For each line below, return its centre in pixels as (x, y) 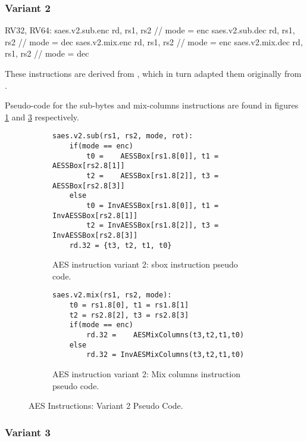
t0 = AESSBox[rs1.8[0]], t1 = (153, 156)
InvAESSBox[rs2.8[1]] (95, 215)
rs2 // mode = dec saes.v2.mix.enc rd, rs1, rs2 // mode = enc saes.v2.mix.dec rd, (154, 41)
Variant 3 (28, 432)
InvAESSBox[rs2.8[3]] (95, 235)
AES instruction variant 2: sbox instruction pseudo (145, 264)
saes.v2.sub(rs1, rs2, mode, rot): (123, 136)
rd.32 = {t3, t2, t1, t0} (120, 245)
